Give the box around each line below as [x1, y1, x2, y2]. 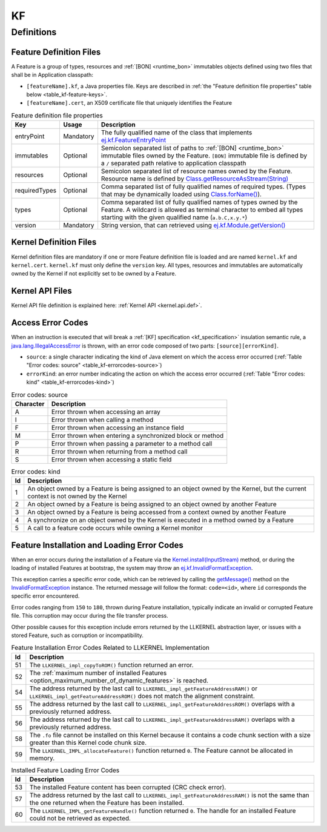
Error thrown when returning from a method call [51, 447, 188, 455]
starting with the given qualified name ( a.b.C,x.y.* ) [101, 213, 248, 222]
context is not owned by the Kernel [27, 492, 127, 501]
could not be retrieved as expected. [29, 814, 131, 823]
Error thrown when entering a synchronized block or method [51, 431, 224, 440]
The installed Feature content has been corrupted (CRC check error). [29, 783, 226, 791]
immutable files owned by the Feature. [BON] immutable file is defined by [101, 151, 308, 160]
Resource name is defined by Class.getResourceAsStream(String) [101, 174, 289, 183]
